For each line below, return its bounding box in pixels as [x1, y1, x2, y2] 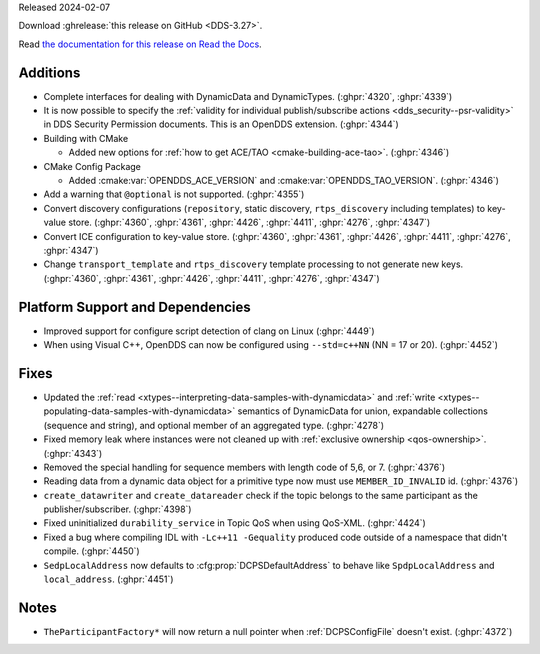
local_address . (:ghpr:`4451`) [43, 573, 174, 585]
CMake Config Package [43, 160, 142, 172]
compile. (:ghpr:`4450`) [43, 545, 140, 557]
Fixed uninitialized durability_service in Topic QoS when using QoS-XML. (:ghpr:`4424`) [43, 517, 427, 529]
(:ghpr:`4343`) [43, 447, 103, 459]
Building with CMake [43, 132, 129, 144]
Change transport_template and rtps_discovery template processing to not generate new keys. [43, 258, 464, 270]
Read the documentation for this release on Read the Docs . [18, 38, 262, 50]
